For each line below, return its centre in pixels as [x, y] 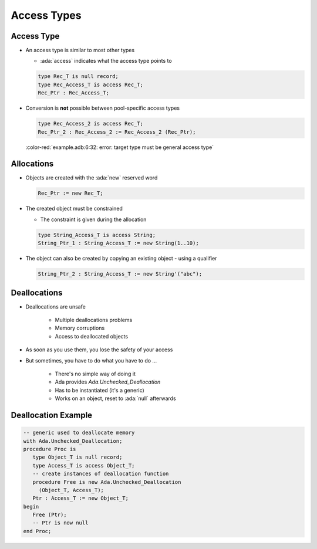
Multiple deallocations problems [94, 320]
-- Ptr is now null [60, 523]
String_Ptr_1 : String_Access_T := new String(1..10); [118, 243]
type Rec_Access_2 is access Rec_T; [91, 124]
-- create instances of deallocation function [101, 474]
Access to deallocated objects [92, 336]
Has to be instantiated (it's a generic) [100, 390]
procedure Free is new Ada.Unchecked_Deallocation [107, 482]
